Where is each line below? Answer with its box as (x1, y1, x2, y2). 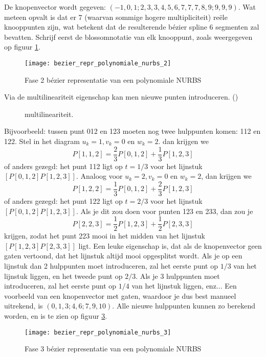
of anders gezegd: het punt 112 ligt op (4, 160, 123, 171)
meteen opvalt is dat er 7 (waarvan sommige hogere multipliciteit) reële (4, 11, 228, 22)
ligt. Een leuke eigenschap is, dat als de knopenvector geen (78, 240, 262, 251)
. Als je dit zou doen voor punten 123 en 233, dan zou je (76, 205, 253, 216)
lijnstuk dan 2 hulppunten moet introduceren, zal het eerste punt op (4, 260, 218, 271)
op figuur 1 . (4, 41, 40, 52)
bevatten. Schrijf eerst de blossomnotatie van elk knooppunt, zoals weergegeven (4, 31, 253, 42)
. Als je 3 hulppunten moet (136, 270, 220, 281)
